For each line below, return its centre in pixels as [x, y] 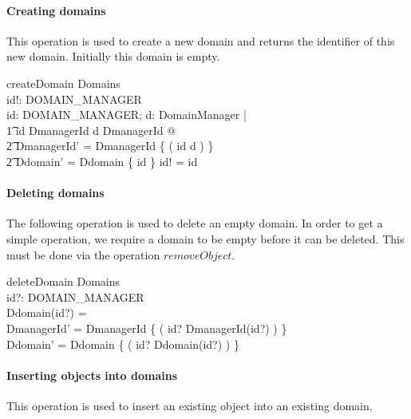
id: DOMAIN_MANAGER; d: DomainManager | [126, 115]
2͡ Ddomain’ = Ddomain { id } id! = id [102, 161]
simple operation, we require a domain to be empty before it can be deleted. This [205, 238]
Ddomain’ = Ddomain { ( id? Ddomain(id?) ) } [123, 344]
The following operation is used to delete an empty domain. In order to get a [195, 223]
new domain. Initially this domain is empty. [113, 56]
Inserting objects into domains [92, 375]
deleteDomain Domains [63, 281]
